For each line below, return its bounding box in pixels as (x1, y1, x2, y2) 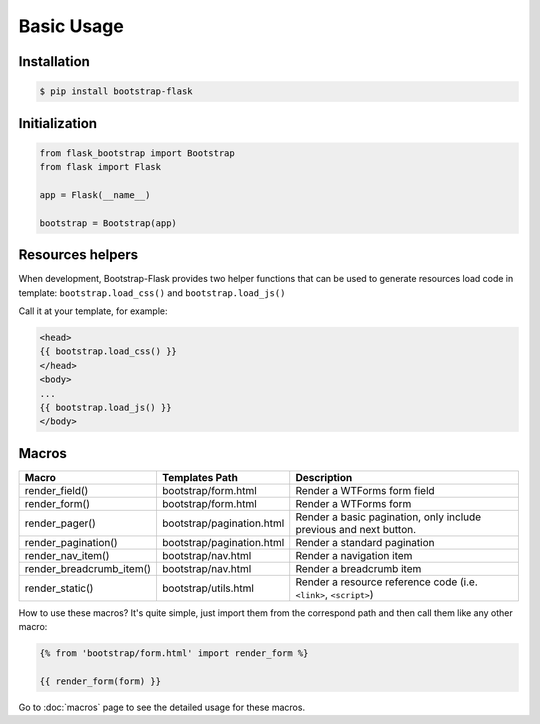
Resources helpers (18, 246, 139, 264)
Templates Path (161, 470, 239, 484)
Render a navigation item (295, 548, 413, 562)
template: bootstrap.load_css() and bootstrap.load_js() (18, 286, 286, 299)
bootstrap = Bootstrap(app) (39, 217, 177, 229)
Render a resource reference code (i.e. (295, 575, 479, 589)
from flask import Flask (39, 161, 162, 173)
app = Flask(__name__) (39, 189, 151, 200)
